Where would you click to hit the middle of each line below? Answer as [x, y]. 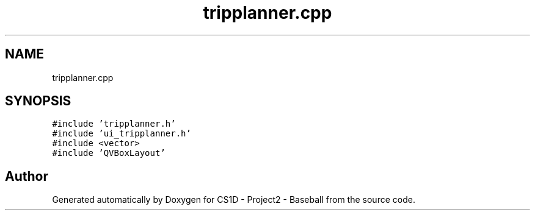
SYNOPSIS [38, 101]
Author [27, 176]
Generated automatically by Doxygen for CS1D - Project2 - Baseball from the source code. [234, 200]
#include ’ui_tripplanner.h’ [122, 134]
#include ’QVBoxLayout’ [109, 153]
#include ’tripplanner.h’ [114, 124]
